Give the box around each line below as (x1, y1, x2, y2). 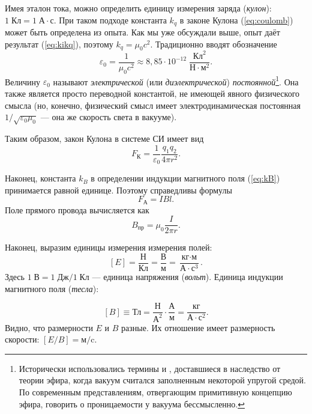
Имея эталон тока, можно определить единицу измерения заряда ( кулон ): (5, 2, 272, 14)
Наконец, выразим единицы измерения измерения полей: (5, 241, 212, 254)
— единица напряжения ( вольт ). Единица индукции (92, 270, 283, 283)
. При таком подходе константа (53, 13, 167, 26)
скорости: (5, 333, 40, 346)
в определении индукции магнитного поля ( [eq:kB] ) (91, 172, 280, 184)
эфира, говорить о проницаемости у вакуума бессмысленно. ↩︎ (19, 397, 245, 410)
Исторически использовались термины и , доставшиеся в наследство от (19, 362, 281, 374)
